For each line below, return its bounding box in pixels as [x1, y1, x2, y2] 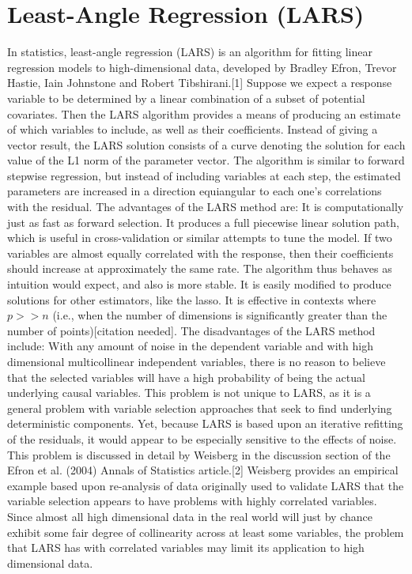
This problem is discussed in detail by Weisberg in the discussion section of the [7, 446, 391, 463]
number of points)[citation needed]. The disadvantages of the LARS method [7, 322, 376, 338]
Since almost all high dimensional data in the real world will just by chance [7, 508, 372, 524]
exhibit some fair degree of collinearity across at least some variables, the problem [7, 523, 404, 540]
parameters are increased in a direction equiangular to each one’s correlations [7, 183, 382, 199]
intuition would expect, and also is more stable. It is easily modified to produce [7, 276, 391, 293]
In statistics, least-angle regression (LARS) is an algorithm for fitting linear [7, 43, 372, 60]
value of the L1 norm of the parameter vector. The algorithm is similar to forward [7, 152, 405, 168]
